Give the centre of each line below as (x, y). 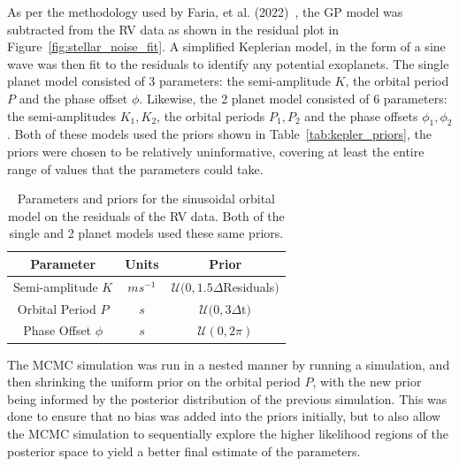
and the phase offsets (361, 115)
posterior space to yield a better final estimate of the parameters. (184, 451)
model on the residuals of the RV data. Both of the (146, 215)
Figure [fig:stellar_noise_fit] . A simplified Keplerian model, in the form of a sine (226, 46)
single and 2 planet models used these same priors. (146, 233)
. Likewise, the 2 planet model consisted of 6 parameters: (293, 98)
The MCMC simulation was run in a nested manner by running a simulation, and (229, 364)
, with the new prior (367, 382)
